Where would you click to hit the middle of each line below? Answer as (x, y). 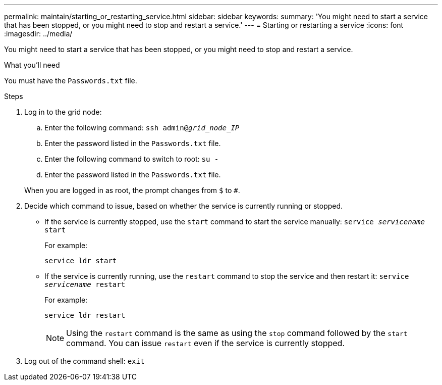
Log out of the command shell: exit (85, 361)
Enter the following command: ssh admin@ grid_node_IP (142, 128)
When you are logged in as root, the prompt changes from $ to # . (132, 190)
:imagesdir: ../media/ (38, 34)
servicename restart (85, 284)
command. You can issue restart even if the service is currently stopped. (205, 343)
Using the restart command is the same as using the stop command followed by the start (237, 333)
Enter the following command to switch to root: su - (132, 159)
